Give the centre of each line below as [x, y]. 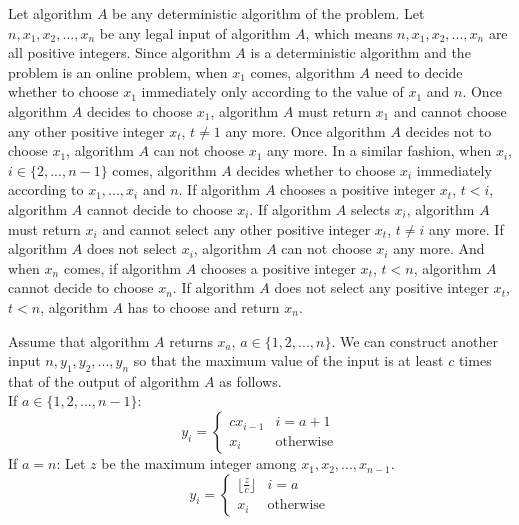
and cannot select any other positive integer [236, 228]
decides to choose [139, 110]
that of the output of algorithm [104, 380]
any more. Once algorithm [305, 130]
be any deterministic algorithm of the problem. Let [268, 13]
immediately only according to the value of [272, 91]
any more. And [439, 248]
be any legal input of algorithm [195, 32]
